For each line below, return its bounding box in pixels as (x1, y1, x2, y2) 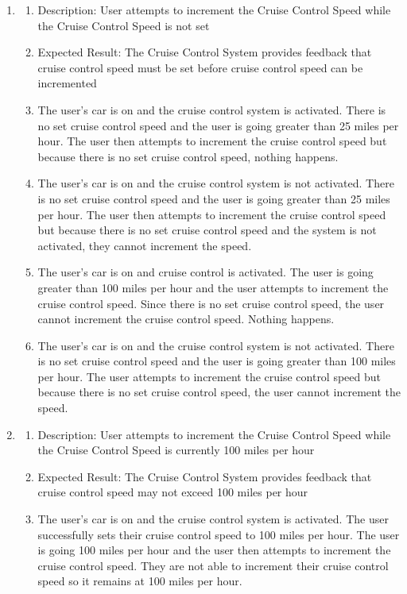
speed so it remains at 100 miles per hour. (37, 573, 242, 589)
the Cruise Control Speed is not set (37, 17, 210, 33)
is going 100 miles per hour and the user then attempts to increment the (37, 542, 391, 558)
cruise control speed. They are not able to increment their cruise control (37, 557, 389, 573)
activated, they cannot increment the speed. (37, 237, 252, 253)
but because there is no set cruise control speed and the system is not (37, 222, 377, 238)
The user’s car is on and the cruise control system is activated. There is (37, 101, 386, 118)
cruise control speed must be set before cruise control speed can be (37, 59, 363, 75)
